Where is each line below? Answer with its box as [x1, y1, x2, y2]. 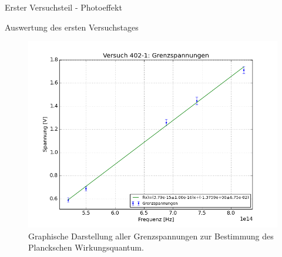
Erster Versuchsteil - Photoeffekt [5, 1, 122, 13]
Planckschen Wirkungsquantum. [28, 241, 144, 253]
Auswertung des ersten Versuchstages [5, 21, 139, 33]
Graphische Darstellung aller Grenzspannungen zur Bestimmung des [28, 229, 274, 242]
